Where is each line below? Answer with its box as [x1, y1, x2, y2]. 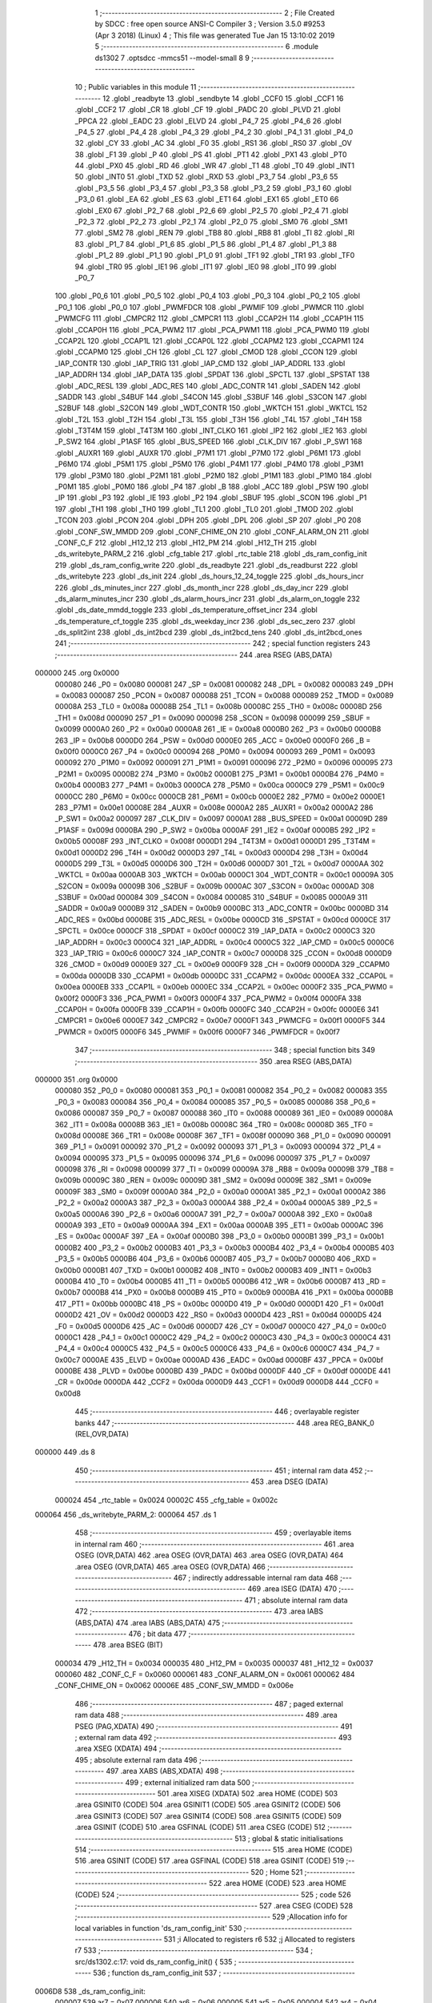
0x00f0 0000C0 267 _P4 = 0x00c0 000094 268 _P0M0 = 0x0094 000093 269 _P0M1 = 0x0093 [54, 747, 376, 756]
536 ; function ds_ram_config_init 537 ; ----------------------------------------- [93, 1968, 356, 1978]
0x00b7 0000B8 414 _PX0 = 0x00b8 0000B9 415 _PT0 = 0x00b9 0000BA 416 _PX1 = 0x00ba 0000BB [54, 1288, 394, 1297]
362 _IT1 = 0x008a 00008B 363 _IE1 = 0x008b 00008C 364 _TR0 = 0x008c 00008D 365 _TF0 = [54, 1119, 374, 1129]
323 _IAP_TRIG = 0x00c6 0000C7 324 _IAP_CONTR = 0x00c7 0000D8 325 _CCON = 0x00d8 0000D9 [54, 949, 392, 958]
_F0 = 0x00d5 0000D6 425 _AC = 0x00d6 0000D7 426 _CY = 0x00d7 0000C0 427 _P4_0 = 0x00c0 [54, 1321, 387, 1331]
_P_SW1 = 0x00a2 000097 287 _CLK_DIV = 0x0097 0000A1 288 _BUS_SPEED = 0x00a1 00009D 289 [54, 814, 388, 824]
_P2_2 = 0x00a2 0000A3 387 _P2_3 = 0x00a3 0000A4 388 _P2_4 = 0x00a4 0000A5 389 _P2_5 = [54, 1198, 378, 1207]
